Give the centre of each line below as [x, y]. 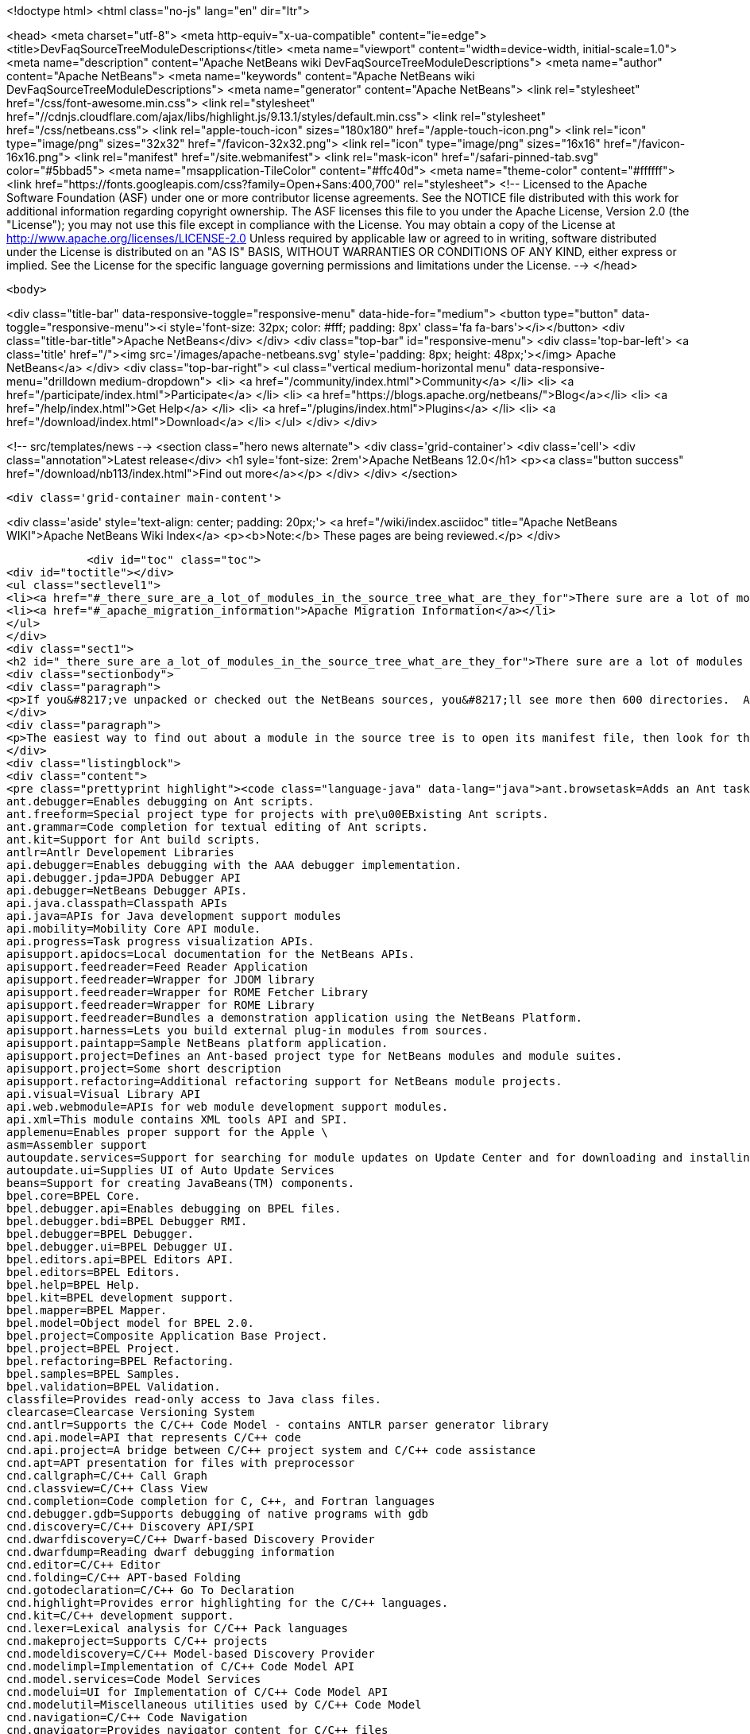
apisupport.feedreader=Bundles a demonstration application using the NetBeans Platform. [294, 1018]
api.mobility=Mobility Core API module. [134, 929]
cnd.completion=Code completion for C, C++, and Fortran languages [221, 1501]
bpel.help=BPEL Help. [73, 1285]
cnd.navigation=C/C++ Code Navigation [127, 1717]
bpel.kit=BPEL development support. [120, 1298]
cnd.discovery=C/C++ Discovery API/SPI [130, 1526]
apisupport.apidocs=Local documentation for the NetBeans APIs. [211, 954]
